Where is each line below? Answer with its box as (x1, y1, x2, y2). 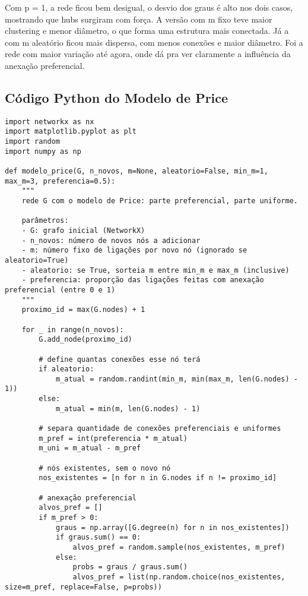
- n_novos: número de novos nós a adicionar (21, 236, 201, 245)
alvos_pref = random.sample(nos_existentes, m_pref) (72, 543, 285, 551)
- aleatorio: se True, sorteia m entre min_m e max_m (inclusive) (21, 266, 290, 275)
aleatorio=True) (5, 256, 69, 264)
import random (5, 137, 61, 146)
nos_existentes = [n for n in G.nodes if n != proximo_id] (39, 474, 277, 483)
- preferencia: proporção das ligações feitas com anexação (21, 276, 264, 285)
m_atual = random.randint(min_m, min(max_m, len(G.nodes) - (55, 374, 298, 383)
